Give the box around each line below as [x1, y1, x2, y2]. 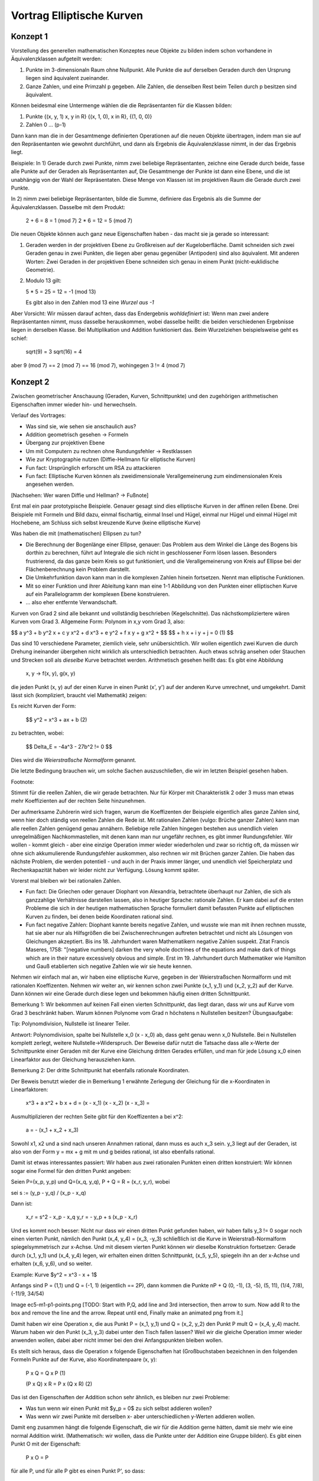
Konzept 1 [11, 31, 48, 41]
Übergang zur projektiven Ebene [25, 439, 105, 447]
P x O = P [25, 1454, 49, 1461]
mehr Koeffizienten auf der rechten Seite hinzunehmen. [11, 797, 146, 804]
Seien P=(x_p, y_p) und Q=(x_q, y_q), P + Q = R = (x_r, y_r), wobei [11, 1178, 170, 1185]
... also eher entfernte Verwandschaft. [25, 599, 118, 606]
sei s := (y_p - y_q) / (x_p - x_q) [11, 1189, 86, 1196]
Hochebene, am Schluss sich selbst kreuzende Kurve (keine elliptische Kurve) [11, 519, 201, 526]
